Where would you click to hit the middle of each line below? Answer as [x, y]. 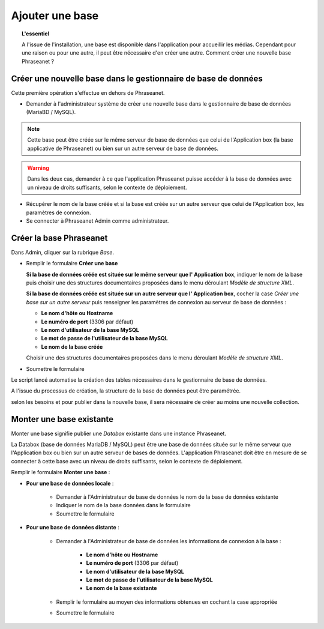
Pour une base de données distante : [73, 528]
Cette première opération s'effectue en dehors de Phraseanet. [88, 92]
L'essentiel [36, 34]
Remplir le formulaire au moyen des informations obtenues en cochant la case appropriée [167, 602]
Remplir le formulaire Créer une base [72, 263]
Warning [38, 167]
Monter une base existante [62, 419]
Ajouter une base [55, 16]
